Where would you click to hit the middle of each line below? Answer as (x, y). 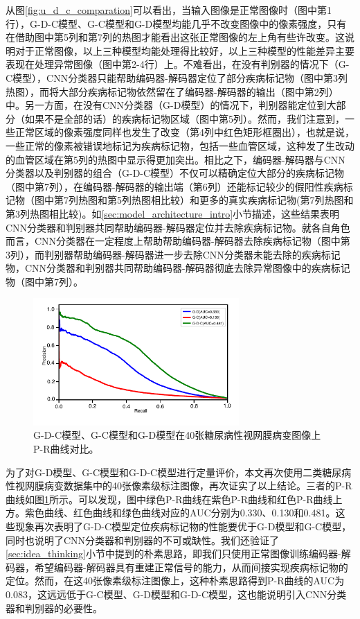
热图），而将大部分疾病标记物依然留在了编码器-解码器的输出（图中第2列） (172, 91)
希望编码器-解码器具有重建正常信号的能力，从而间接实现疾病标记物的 (191, 567)
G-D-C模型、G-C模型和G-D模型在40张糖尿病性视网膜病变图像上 (177, 435)
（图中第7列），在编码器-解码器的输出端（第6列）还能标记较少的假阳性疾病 (174, 186)
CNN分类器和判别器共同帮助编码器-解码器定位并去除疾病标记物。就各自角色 (178, 227)
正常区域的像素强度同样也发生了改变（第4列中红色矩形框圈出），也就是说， (184, 132)
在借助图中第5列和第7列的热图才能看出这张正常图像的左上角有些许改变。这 (175, 37)
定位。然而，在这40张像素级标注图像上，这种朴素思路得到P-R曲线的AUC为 (175, 581)
